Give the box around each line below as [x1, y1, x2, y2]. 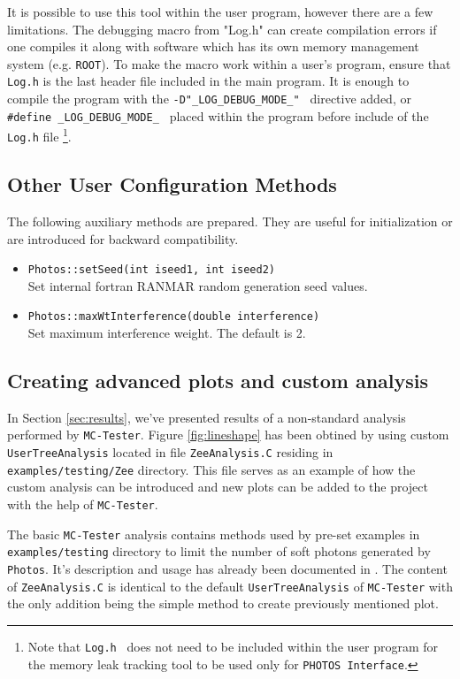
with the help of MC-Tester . [7, 494, 158, 513]
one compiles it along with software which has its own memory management [7, 37, 419, 56]
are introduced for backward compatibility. [7, 229, 239, 248]
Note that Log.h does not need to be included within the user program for [27, 637, 439, 655]
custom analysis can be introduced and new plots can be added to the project [7, 477, 428, 496]
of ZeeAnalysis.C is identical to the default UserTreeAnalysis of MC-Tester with [7, 576, 453, 595]
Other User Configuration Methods [7, 171, 337, 198]
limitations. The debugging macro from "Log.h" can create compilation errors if [7, 19, 437, 38]
